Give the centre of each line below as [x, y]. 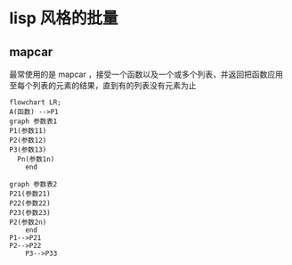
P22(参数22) [30, 203]
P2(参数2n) [28, 222]
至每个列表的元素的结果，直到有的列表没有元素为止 [103, 85]
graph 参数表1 [33, 121]
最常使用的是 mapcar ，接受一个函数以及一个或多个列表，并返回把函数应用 [146, 74]
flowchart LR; [36, 103]
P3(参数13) [28, 150]
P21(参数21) [30, 194]
